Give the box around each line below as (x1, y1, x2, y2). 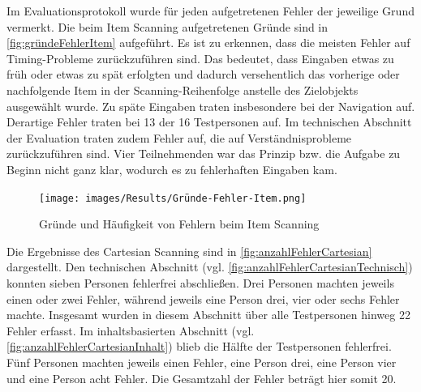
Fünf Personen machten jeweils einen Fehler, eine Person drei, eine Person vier (6, 353, 397, 370)
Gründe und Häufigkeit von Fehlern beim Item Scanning (39, 215, 320, 232)
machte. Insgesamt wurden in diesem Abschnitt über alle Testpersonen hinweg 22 (6, 306, 410, 323)
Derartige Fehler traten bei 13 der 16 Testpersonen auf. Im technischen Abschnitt (6, 113, 412, 130)
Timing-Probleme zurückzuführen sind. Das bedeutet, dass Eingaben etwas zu (6, 49, 394, 66)
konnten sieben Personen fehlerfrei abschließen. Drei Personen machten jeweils (6, 274, 394, 291)
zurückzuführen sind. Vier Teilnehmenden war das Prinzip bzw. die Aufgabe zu (6, 145, 401, 162)
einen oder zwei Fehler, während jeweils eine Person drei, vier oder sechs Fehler (6, 290, 400, 307)
